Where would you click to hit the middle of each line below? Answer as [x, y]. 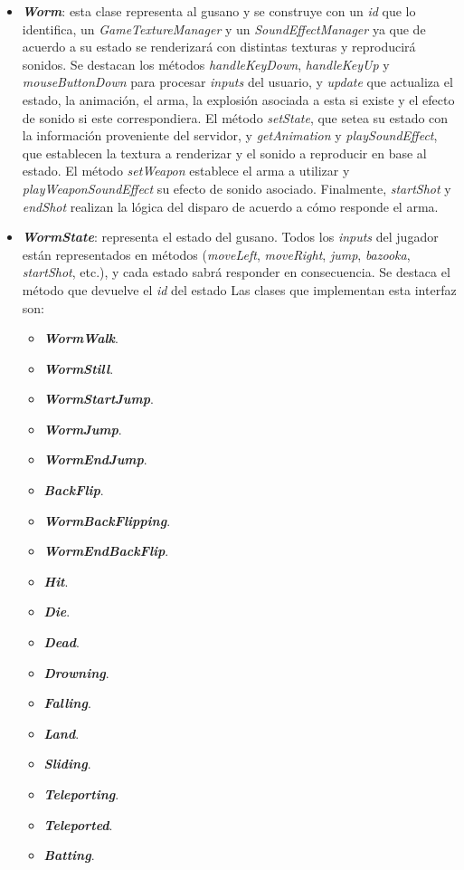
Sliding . [67, 764]
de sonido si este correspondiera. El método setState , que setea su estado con [235, 117]
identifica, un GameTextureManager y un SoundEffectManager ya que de [224, 29]
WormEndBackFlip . [106, 551]
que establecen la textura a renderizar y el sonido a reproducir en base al [224, 153]
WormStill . [79, 368]
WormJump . [83, 429]
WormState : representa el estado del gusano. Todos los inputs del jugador [230, 237]
